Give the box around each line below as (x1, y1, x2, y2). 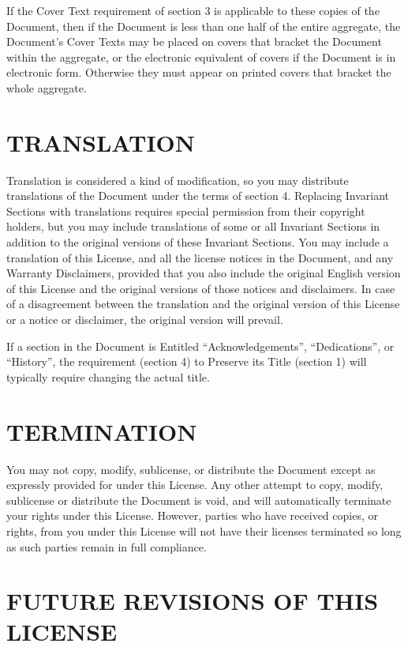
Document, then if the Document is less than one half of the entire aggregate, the (6, 17, 401, 34)
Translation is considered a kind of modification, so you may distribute (6, 171, 349, 188)
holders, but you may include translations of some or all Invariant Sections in (6, 218, 380, 235)
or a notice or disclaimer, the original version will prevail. (6, 311, 283, 328)
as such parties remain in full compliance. (6, 538, 207, 555)
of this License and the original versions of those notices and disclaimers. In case (6, 280, 395, 296)
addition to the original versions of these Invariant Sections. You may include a (6, 234, 389, 250)
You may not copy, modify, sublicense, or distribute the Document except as (6, 461, 376, 477)
